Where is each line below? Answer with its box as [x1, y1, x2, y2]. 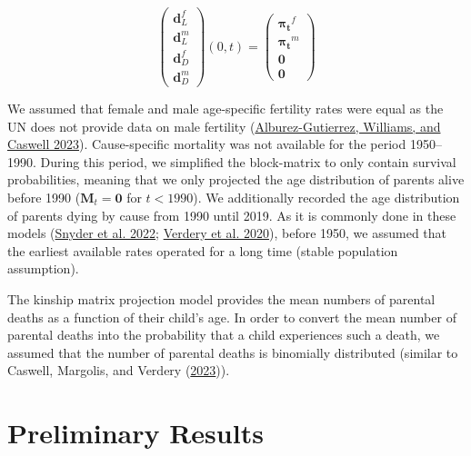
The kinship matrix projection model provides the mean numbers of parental [7, 289, 436, 308]
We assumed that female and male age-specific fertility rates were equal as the [7, 99, 444, 117]
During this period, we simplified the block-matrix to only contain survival [40, 152, 456, 171]
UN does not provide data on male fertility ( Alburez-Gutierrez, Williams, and [7, 116, 441, 135]
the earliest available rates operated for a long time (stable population [7, 241, 398, 260]
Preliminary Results [7, 414, 264, 451]
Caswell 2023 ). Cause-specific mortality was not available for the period [7, 134, 406, 154]
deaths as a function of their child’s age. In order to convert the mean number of [7, 307, 456, 326]
